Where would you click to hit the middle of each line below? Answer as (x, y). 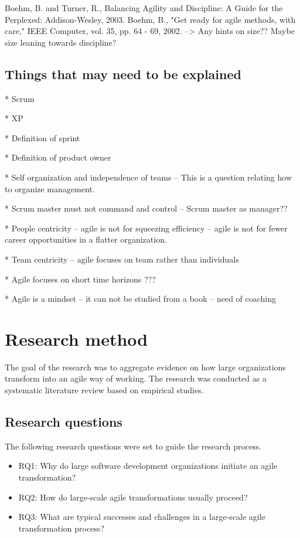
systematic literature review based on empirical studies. (104, 390)
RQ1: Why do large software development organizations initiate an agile (148, 466)
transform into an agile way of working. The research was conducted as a (136, 378)
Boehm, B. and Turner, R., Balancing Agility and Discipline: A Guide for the (144, 8)
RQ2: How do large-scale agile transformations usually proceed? (133, 497)
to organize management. (50, 188)
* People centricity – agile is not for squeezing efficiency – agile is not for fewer (146, 228)
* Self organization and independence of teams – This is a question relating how (148, 177)
